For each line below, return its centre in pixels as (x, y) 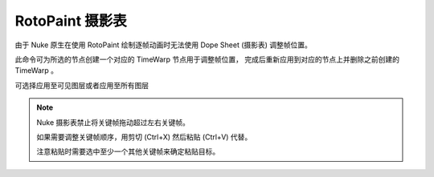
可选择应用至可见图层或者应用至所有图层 (82, 85)
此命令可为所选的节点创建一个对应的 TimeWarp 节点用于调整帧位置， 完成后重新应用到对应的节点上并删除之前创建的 (207, 59)
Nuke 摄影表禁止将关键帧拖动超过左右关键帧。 (113, 122)
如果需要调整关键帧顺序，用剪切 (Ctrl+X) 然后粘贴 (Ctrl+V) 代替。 (144, 137)
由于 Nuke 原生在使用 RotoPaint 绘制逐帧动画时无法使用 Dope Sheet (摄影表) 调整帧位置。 (164, 45)
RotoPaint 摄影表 (71, 21)
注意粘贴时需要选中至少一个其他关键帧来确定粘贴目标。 (128, 151)
